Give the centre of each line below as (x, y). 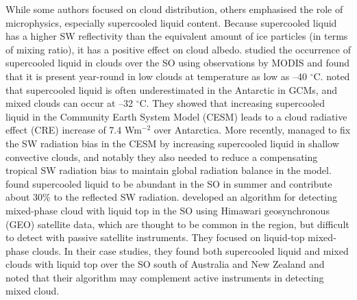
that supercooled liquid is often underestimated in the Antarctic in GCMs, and (171, 89)
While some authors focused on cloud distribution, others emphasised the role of (174, 9)
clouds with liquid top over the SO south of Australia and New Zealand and (165, 264)
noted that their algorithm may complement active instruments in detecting (165, 277)
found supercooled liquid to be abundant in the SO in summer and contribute (169, 183)
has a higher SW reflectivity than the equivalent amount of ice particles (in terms (177, 36)
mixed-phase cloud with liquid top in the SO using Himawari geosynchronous (168, 210)
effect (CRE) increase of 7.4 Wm (74, 130)
